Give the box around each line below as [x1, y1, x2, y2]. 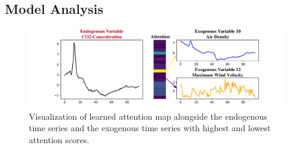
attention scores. [29, 134, 90, 146]
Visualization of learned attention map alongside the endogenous [29, 109, 267, 122]
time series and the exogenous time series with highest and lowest [29, 122, 271, 134]
